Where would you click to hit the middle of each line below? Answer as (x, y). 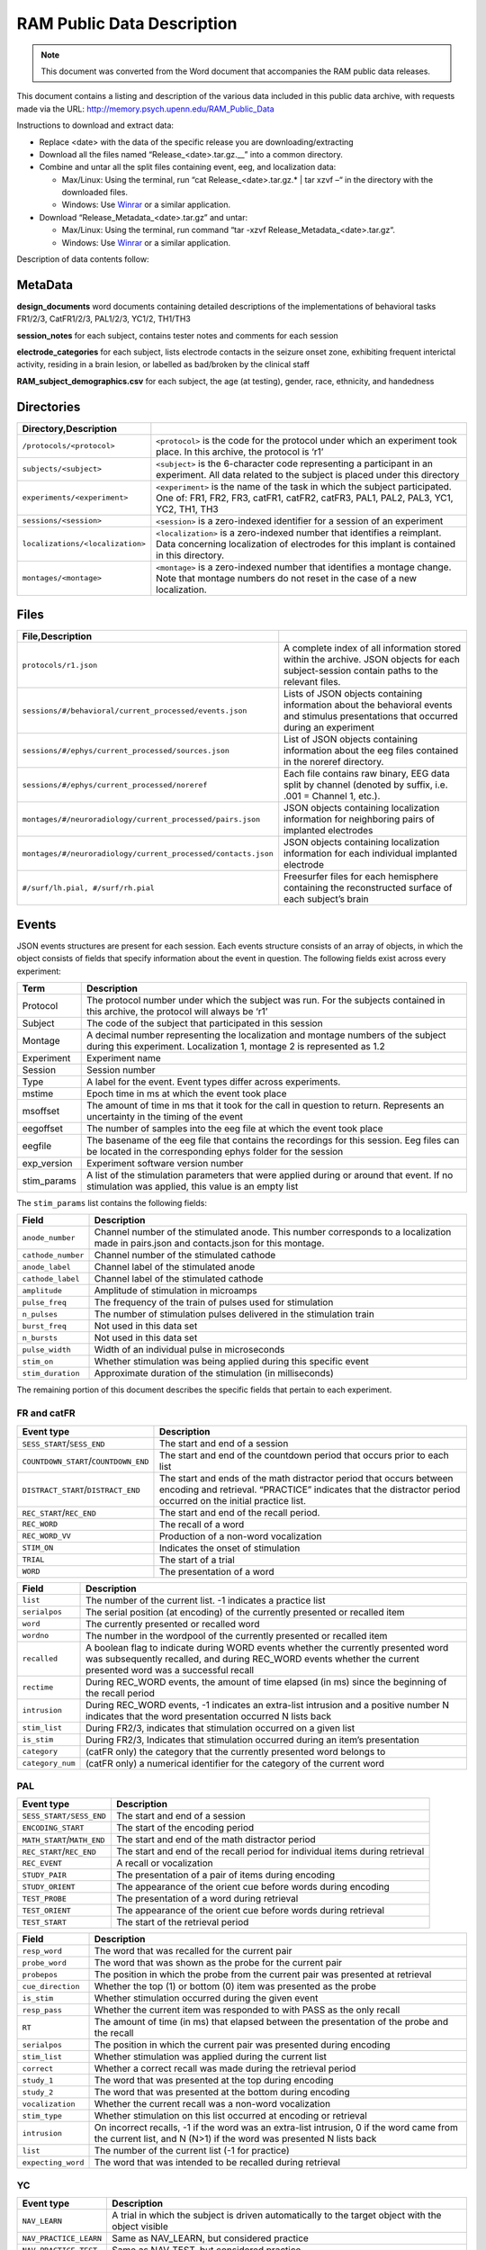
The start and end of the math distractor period (216, 1840)
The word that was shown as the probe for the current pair (218, 1963)
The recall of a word (202, 1524)
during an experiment (329, 727)
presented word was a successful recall (170, 1669)
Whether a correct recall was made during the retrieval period (225, 2068)
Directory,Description (69, 428)
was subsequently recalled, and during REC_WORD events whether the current (253, 1659)
